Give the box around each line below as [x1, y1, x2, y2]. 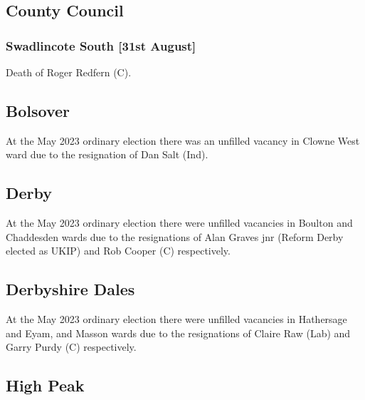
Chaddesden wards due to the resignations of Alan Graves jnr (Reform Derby [6, 229, 344, 244]
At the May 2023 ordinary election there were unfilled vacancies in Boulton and [6, 215, 353, 230]
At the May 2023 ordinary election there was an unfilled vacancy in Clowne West [6, 133, 360, 148]
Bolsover [6, 99, 70, 121]
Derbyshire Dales [6, 278, 135, 300]
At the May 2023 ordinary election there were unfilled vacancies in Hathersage [6, 312, 347, 327]
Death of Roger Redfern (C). [6, 65, 132, 79]
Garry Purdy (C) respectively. [6, 339, 137, 354]
